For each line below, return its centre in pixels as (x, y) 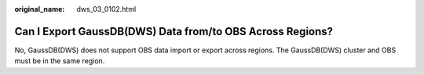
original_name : (40, 9)
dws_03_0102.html (106, 9)
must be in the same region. (60, 61)
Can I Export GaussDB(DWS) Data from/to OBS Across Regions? (174, 31)
